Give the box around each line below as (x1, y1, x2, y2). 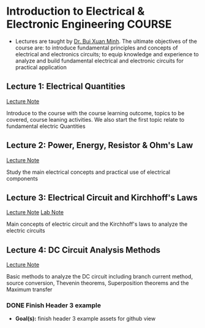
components (6, 174, 39, 182)
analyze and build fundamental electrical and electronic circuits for (15, 57, 184, 64)
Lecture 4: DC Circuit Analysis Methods (6, 245, 161, 255)
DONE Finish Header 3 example (6, 301, 102, 310)
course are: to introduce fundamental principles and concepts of (15, 44, 179, 51)
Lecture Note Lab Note (6, 209, 64, 216)
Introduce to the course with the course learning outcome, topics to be (6, 109, 185, 117)
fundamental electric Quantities (6, 122, 86, 130)
